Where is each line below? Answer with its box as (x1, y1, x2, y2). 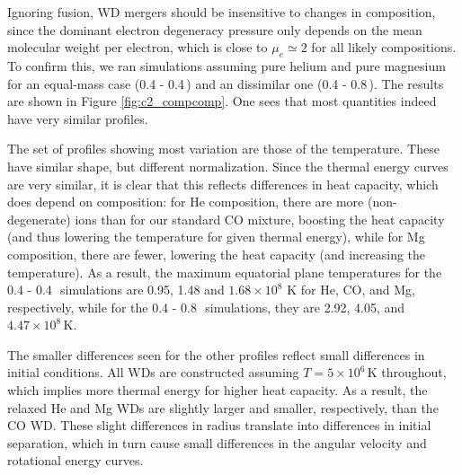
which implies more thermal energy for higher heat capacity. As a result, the (7, 381, 428, 400)
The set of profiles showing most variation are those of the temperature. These (7, 139, 440, 158)
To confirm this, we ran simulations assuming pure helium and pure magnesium (7, 56, 446, 75)
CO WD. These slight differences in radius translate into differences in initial (7, 416, 431, 435)
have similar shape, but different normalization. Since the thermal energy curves (7, 156, 449, 175)
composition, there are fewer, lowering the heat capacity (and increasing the (7, 244, 426, 263)
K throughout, (367, 363, 447, 382)
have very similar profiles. (7, 109, 148, 128)
